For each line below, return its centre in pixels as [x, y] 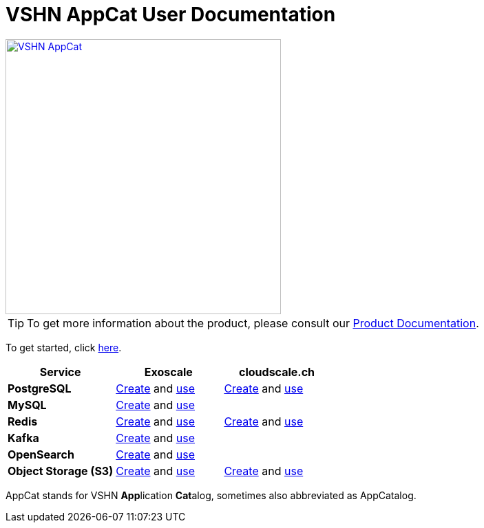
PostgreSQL [40, 388]
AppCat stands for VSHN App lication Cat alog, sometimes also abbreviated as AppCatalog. [211, 495]
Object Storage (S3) [61, 471]
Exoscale [168, 372]
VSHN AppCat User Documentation [171, 14]
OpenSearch [41, 454]
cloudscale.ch [277, 372]
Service [60, 372]
